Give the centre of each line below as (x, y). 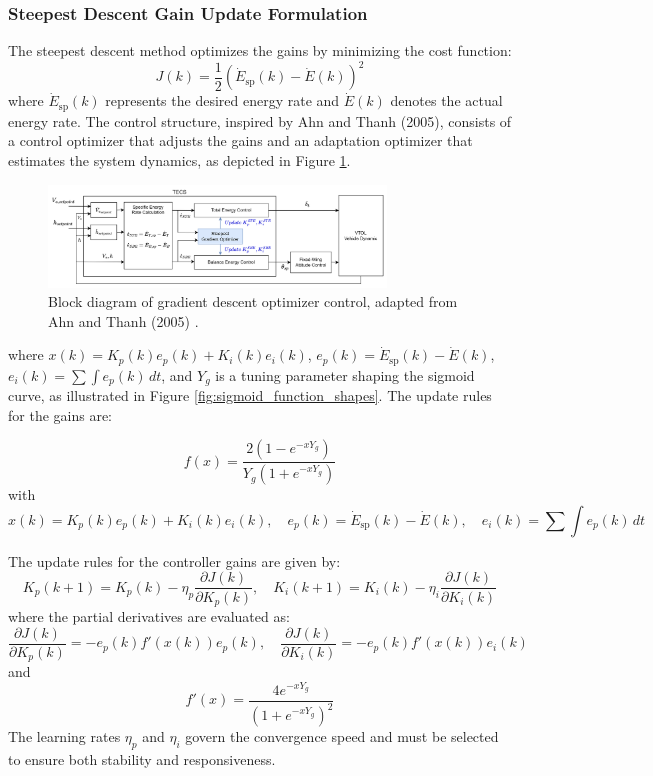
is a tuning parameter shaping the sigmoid (345, 374)
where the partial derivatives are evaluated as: (149, 616)
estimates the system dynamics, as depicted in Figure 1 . (179, 159)
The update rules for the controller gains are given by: (174, 560)
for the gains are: (60, 414)
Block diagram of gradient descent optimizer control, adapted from (253, 301)
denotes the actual (446, 100)
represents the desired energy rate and (222, 100)
